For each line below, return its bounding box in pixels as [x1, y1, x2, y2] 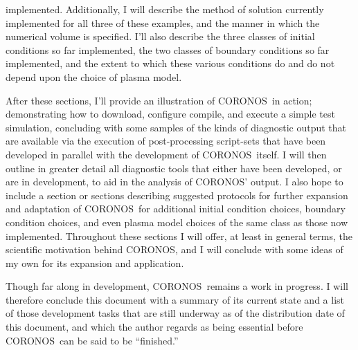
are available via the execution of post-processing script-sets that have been [6, 133, 326, 148]
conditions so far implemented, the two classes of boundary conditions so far [6, 42, 330, 57]
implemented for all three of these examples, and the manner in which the [6, 15, 320, 30]
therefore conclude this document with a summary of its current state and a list [6, 292, 345, 306]
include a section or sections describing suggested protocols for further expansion [6, 187, 348, 202]
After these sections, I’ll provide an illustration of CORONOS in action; [6, 93, 312, 107]
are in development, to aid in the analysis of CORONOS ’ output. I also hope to [6, 174, 343, 189]
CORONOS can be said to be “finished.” [6, 333, 179, 347]
